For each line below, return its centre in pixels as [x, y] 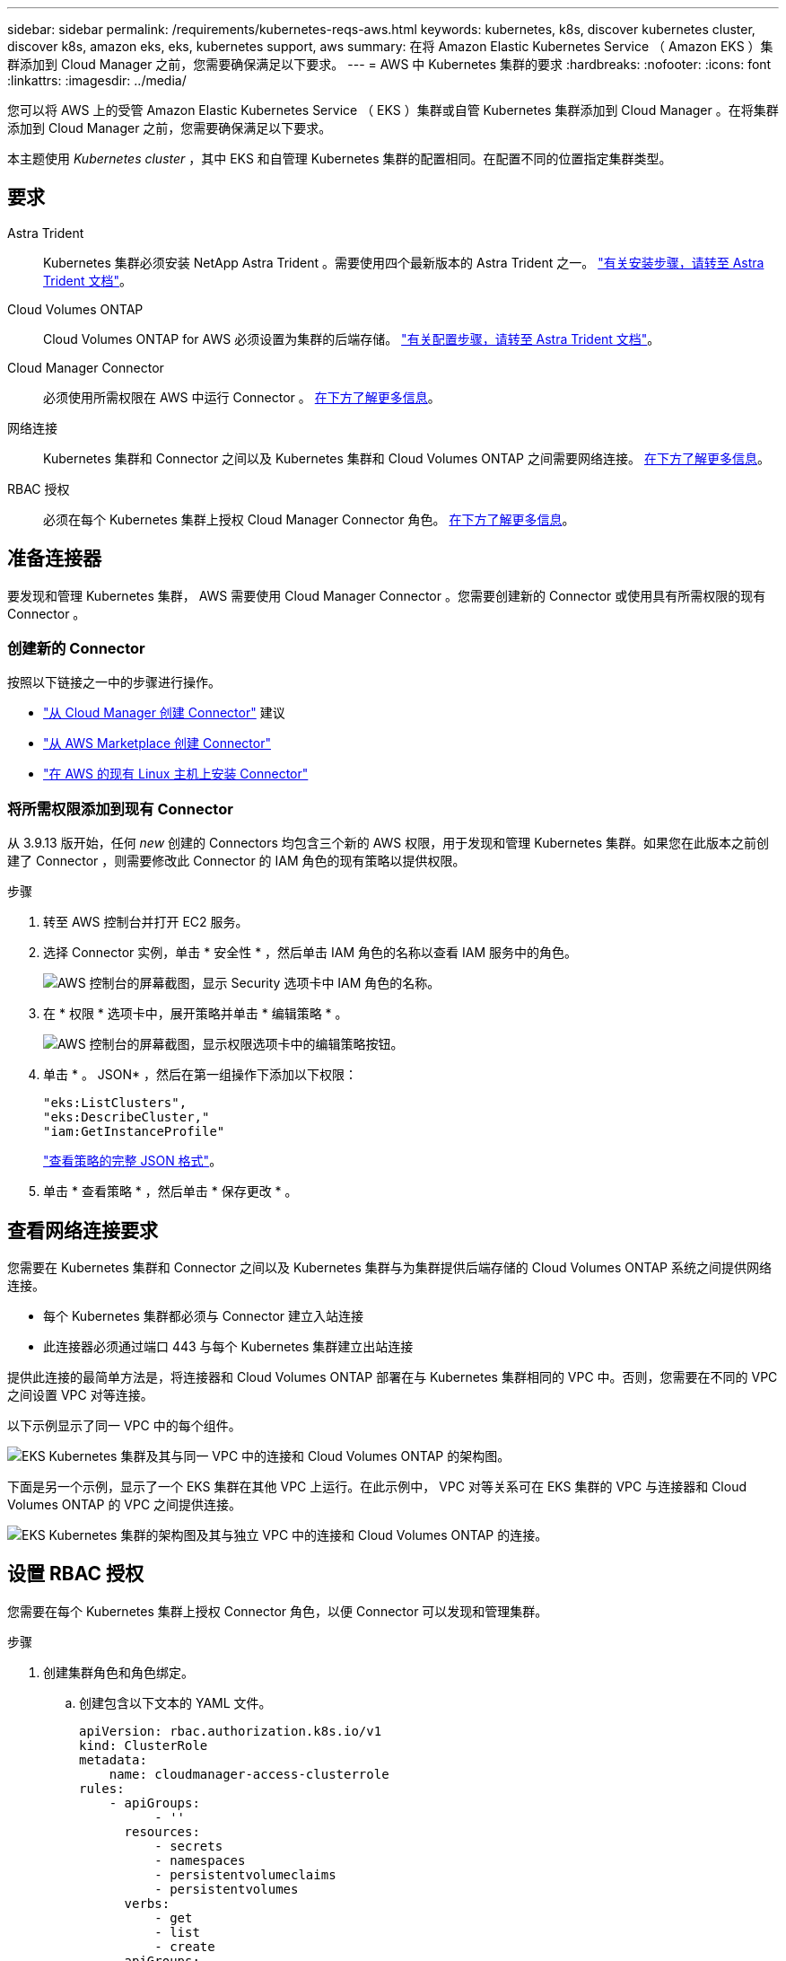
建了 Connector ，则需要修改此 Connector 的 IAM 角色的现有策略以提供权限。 [236, 861]
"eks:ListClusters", [115, 1103]
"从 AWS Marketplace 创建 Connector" [157, 743]
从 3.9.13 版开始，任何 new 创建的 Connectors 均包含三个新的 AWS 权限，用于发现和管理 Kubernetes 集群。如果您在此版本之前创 [389, 843]
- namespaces [200, 1860]
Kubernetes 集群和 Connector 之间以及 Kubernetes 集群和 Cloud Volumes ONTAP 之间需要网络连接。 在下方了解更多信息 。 [406, 458]
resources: [162, 1831]
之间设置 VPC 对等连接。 [80, 1395]
